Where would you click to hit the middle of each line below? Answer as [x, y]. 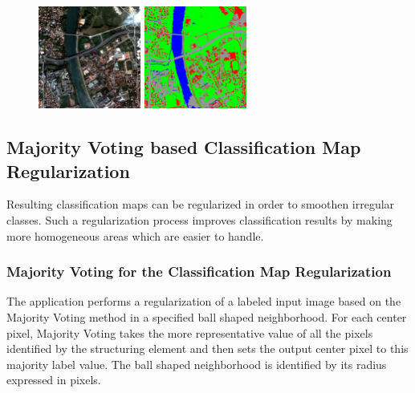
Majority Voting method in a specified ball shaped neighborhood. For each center [207, 316]
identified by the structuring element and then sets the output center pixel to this [207, 348]
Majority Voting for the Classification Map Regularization [199, 271]
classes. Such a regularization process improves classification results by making [199, 219]
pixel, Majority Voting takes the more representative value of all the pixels [190, 332]
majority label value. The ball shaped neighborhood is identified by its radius [197, 364]
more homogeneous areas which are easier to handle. [135, 235]
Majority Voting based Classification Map [184, 147]
